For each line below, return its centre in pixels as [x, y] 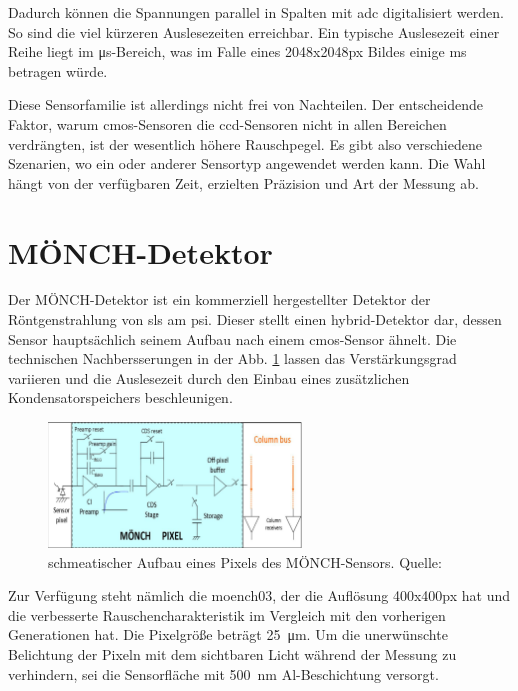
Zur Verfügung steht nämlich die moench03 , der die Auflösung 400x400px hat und [259, 595]
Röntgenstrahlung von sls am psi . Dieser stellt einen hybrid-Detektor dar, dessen [255, 319]
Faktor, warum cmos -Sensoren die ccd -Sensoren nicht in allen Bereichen [227, 123]
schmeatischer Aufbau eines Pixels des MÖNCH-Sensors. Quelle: [245, 561]
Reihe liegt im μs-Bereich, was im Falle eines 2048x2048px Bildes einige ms [237, 51]
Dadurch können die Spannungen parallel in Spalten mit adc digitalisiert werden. [256, 12]
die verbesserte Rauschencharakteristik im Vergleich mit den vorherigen [227, 614]
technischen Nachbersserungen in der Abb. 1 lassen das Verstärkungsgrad [232, 358]
